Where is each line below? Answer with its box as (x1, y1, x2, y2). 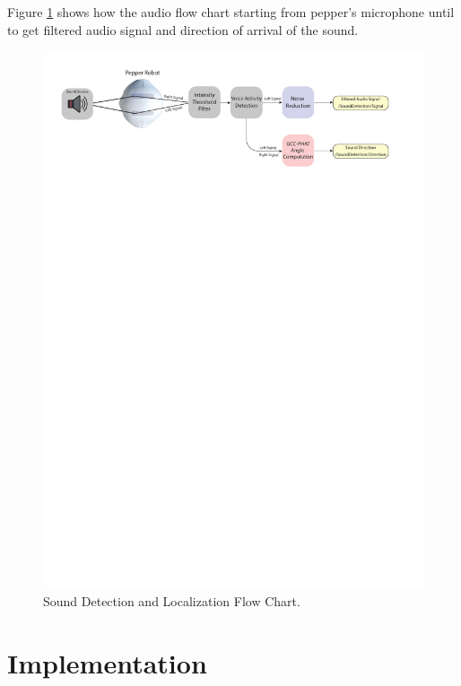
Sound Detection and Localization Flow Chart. (43, 592, 300, 611)
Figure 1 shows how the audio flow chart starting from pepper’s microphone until (7, 3, 455, 21)
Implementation (7, 645, 207, 682)
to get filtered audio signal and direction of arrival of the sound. (7, 20, 359, 39)
